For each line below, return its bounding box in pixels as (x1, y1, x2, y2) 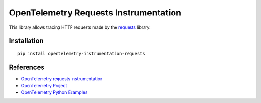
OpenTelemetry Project (21, 83, 67, 88)
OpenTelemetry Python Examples (21, 89, 87, 95)
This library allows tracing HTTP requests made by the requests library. (9, 24, 151, 30)
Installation (9, 37, 43, 45)
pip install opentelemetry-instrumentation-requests (17, 51, 145, 56)
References (9, 63, 44, 71)
